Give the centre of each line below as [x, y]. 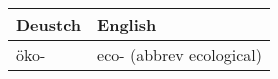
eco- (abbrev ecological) [179, 54]
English [127, 24]
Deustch [49, 24]
